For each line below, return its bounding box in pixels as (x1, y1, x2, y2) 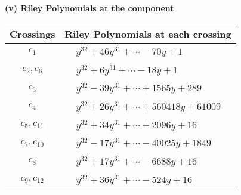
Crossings (10, 26, 55, 41)
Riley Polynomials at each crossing (64, 26, 231, 41)
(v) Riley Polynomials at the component (5, 2, 174, 14)
